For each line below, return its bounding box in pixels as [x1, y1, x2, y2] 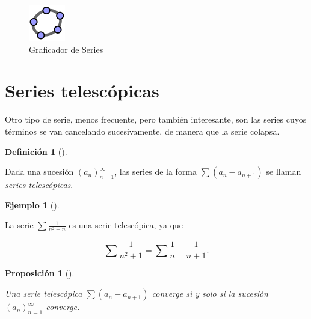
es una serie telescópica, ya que [69, 219, 183, 231]
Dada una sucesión [5, 165, 74, 178]
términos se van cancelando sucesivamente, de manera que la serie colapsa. [5, 124, 280, 137]
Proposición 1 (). [5, 267, 75, 279]
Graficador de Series [29, 43, 103, 55]
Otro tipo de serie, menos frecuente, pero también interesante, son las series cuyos [5, 113, 307, 126]
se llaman [266, 165, 301, 178]
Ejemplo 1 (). [5, 198, 60, 211]
